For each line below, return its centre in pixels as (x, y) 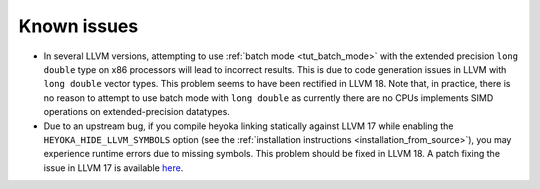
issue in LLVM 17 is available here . (113, 167)
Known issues (78, 26)
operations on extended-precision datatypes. (136, 112)
